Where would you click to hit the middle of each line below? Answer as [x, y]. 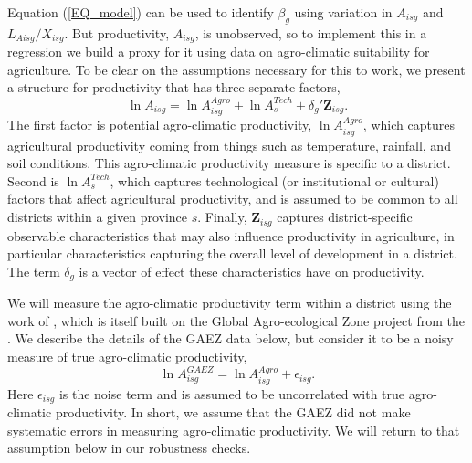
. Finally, [222, 217]
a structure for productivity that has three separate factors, [174, 87]
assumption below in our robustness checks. [129, 448]
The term [34, 271]
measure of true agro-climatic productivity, [127, 356]
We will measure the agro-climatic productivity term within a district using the [230, 303]
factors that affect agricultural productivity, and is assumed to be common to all [233, 199]
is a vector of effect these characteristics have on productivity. [252, 271]
